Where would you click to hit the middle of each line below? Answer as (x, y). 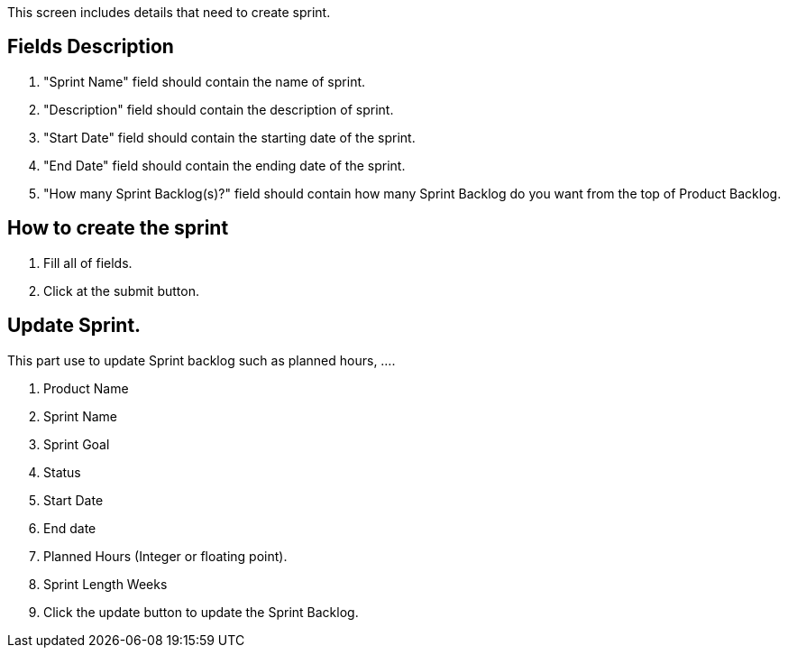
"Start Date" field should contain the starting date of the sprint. (229, 137)
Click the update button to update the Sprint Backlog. (201, 612)
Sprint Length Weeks (105, 584)
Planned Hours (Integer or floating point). (165, 556)
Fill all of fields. (88, 263)
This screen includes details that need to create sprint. (169, 12)
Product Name (86, 388)
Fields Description (91, 47)
